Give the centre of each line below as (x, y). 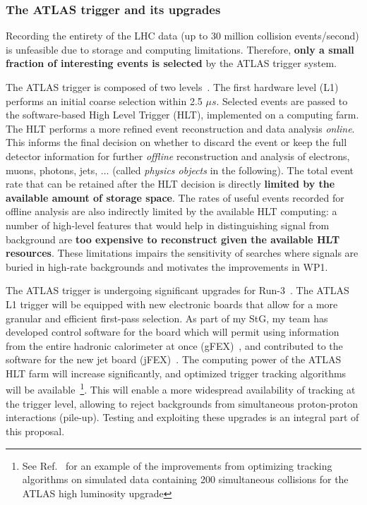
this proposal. (35, 431)
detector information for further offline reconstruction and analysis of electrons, (178, 156)
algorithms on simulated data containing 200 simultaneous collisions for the (185, 479)
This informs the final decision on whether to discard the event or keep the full (176, 142)
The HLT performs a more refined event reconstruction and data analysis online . (180, 128)
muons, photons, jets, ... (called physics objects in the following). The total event (180, 170)
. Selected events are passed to (282, 101)
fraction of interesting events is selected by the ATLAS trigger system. (171, 63)
